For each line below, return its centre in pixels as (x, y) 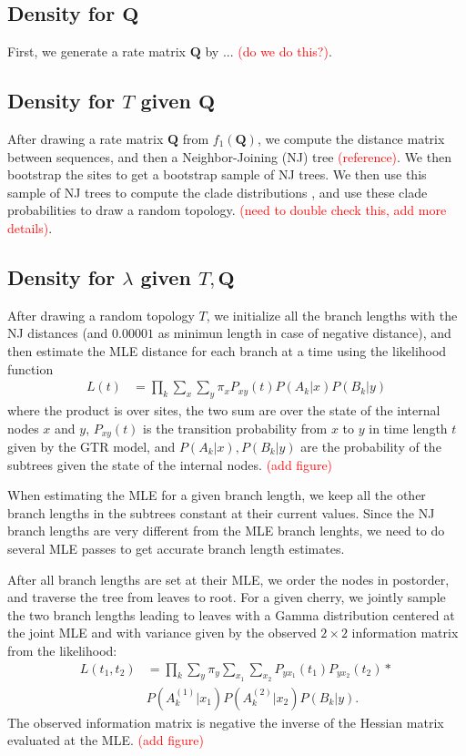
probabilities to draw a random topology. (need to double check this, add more (227, 210)
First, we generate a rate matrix (97, 51)
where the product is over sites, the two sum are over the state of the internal (224, 409)
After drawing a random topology (101, 315)
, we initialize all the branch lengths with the (332, 315)
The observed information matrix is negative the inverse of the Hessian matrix (226, 722)
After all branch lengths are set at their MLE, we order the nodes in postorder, (228, 579)
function (30, 368)
